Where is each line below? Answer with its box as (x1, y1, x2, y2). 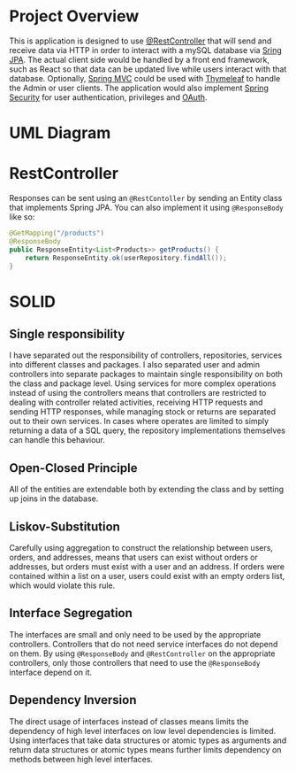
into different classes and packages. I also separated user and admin (9, 359, 261, 370)
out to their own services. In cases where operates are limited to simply (9, 416, 269, 427)
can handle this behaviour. (9, 435, 106, 445)
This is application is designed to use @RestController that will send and (9, 35, 272, 46)
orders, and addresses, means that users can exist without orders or (9, 552, 258, 563)
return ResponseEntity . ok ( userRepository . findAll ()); (25, 253, 227, 262)
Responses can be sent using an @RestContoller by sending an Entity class (9, 193, 283, 204)
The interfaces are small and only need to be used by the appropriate (9, 629, 262, 639)
